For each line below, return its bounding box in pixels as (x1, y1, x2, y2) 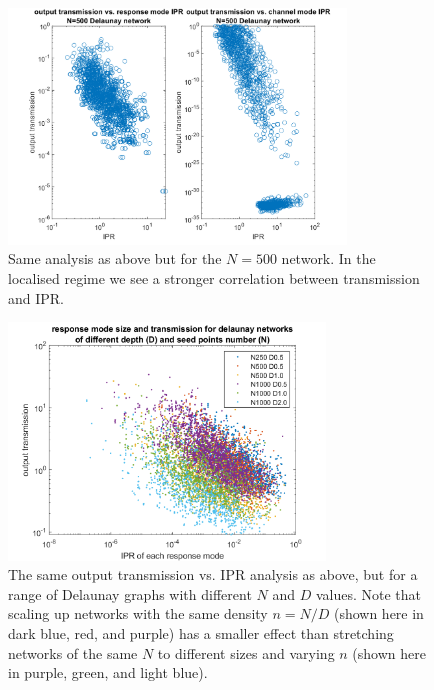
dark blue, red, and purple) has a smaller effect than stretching (8, 623, 394, 644)
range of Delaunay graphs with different (8, 583, 252, 604)
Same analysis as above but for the (8, 248, 222, 269)
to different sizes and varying (157, 642, 335, 663)
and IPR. (8, 287, 65, 308)
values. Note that (315, 583, 421, 604)
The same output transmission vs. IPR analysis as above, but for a (8, 564, 418, 585)
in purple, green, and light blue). (8, 662, 208, 683)
